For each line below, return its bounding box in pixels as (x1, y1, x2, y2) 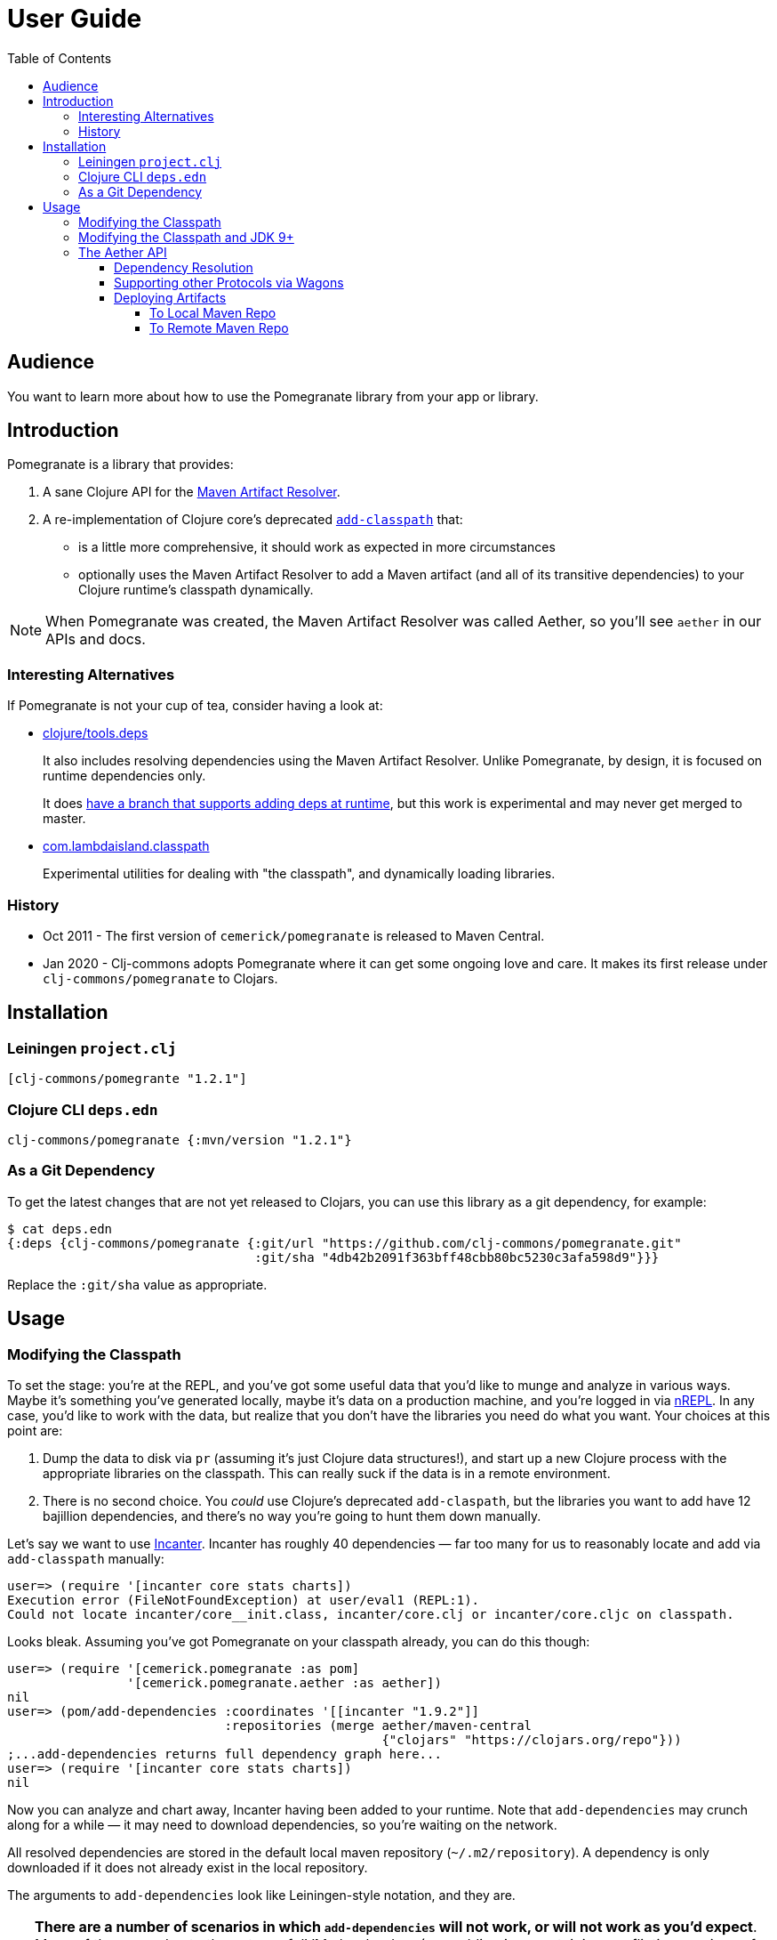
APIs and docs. (45, 630, 146, 649)
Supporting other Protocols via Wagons (114, 274, 344, 290)
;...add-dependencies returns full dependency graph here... (7, 1746, 442, 1761)
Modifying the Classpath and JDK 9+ (78, 229, 294, 245)
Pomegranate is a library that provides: (7, 457, 234, 473)
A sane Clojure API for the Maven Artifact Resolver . (43, 484, 340, 500)
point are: (7, 1422, 63, 1438)
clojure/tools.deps (43, 725, 148, 741)
